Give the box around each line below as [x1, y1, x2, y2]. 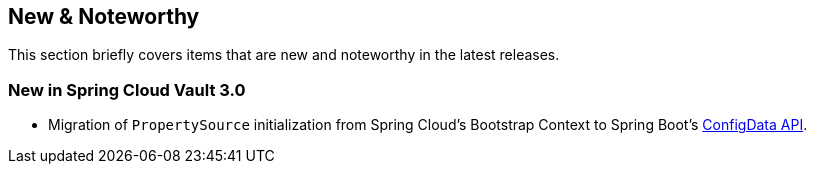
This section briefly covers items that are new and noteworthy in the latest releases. [8, 46, 560, 64]
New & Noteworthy [8, 4, 200, 29]
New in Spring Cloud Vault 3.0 [8, 79, 246, 100]
